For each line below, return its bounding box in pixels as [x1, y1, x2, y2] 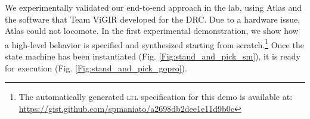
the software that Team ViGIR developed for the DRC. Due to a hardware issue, [5, 12, 300, 25]
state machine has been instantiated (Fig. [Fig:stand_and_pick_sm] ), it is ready [5, 50, 300, 62]
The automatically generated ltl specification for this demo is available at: [18, 90, 293, 103]
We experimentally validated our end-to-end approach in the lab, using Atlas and [5, 1, 302, 13]
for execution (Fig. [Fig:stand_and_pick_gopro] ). [5, 61, 187, 74]
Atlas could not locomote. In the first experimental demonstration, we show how [5, 24, 299, 37]
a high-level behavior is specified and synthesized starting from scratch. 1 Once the [5, 36, 304, 51]
